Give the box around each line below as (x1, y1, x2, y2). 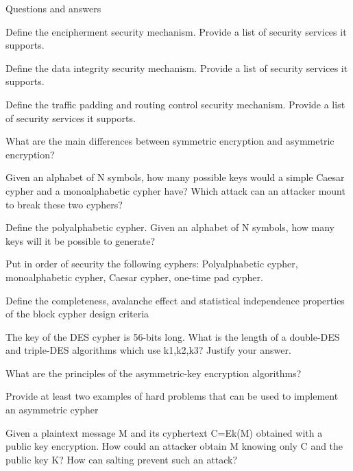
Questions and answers (5, 1, 101, 15)
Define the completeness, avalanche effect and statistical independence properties (5, 293, 345, 307)
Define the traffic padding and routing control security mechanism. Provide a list (5, 97, 345, 111)
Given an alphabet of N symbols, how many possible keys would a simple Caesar (5, 170, 345, 184)
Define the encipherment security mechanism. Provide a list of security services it (5, 24, 347, 38)
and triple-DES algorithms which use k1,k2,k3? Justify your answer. (5, 343, 291, 357)
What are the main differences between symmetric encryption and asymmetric (5, 134, 334, 148)
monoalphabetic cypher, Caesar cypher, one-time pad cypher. (5, 269, 263, 284)
